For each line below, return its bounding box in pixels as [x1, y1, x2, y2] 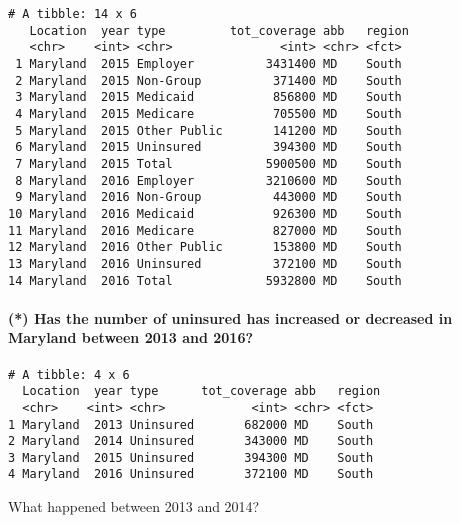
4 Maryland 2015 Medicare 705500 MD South [15, 106, 402, 121]
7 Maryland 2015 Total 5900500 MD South [15, 156, 402, 171]
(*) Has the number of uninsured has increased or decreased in [8, 307, 453, 328]
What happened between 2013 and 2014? [8, 496, 260, 517]
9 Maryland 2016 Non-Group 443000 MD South [15, 190, 402, 205]
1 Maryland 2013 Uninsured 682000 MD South [8, 417, 374, 432]
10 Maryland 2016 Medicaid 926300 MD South [8, 206, 402, 221]
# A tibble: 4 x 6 [8, 367, 130, 382]
